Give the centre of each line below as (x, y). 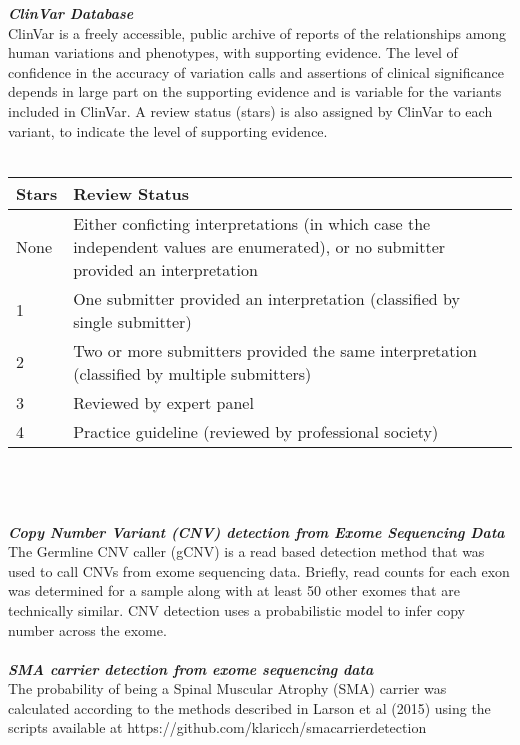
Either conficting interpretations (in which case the (252, 223)
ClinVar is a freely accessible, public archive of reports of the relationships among (257, 32)
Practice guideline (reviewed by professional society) (256, 431)
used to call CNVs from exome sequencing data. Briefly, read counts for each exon (259, 570)
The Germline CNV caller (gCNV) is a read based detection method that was (246, 551)
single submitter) (132, 321)
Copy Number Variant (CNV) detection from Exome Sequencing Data (256, 531)
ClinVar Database (71, 13)
